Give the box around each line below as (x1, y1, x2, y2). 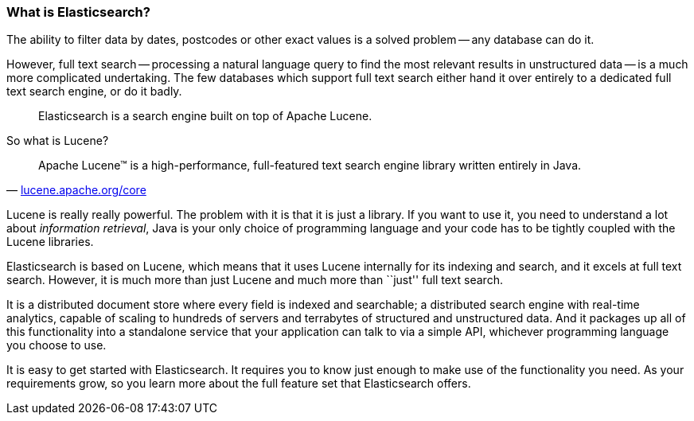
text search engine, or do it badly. (6, 84, 182, 99)
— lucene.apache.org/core (6, 183, 146, 197)
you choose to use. (6, 338, 107, 353)
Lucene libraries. (6, 235, 94, 249)
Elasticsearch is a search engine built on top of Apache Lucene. (38, 109, 372, 123)
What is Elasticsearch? (6, 4, 150, 20)
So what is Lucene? (6, 134, 109, 148)
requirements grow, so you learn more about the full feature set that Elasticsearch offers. (6, 376, 471, 391)
